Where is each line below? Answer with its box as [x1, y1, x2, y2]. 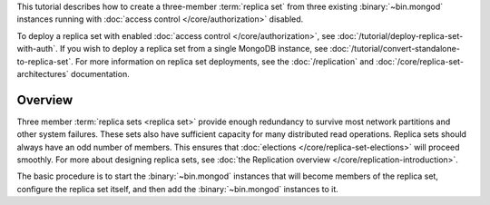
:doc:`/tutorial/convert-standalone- [329, 44, 460, 54]
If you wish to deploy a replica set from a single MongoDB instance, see [59, 44, 328, 54]
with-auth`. [16, 44, 58, 54]
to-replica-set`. [16, 55, 73, 67]
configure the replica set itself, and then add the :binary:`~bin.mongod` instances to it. [16, 183, 339, 194]
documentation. [71, 68, 131, 79]
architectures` [16, 68, 70, 79]
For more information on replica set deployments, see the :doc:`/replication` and [74, 55, 374, 67]
